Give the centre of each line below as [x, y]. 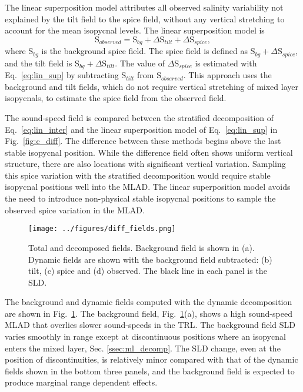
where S [19, 51]
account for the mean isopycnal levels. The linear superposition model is [135, 30]
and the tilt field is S [42, 63]
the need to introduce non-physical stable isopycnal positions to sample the [140, 198]
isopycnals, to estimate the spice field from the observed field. [116, 98]
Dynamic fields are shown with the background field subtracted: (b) [150, 259]
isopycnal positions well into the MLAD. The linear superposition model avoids [148, 187]
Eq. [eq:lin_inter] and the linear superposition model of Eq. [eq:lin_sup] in [141, 129]
